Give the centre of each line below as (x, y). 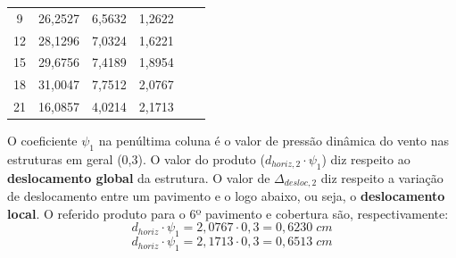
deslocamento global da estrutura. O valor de (139, 177)
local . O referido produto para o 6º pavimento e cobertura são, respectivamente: (228, 213)
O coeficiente (42, 141)
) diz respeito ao (366, 159)
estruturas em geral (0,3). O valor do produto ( (136, 159)
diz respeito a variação (382, 177)
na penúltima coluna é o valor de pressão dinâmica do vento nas (274, 141)
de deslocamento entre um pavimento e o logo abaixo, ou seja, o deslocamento (226, 196)
